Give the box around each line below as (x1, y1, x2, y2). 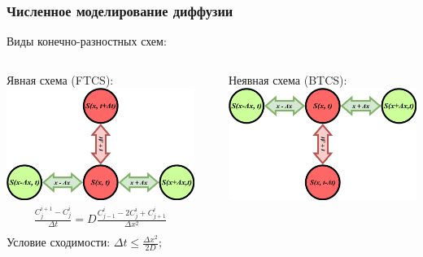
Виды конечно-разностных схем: (7, 33, 167, 50)
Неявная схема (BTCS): (229, 71, 347, 88)
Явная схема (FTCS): (7, 71, 114, 88)
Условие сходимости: (7, 233, 111, 250)
